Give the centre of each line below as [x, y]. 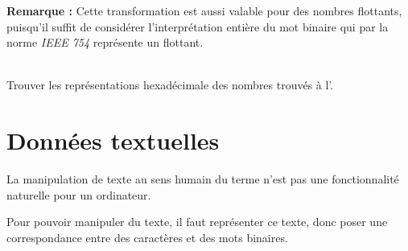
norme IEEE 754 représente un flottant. [105, 42]
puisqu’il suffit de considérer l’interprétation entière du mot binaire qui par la [198, 26]
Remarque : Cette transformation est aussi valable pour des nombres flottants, [204, 10]
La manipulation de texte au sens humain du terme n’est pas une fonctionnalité [203, 179]
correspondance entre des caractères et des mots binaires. [147, 237]
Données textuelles [113, 140]
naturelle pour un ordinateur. [79, 194]
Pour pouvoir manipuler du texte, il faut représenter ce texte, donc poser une [197, 222]
